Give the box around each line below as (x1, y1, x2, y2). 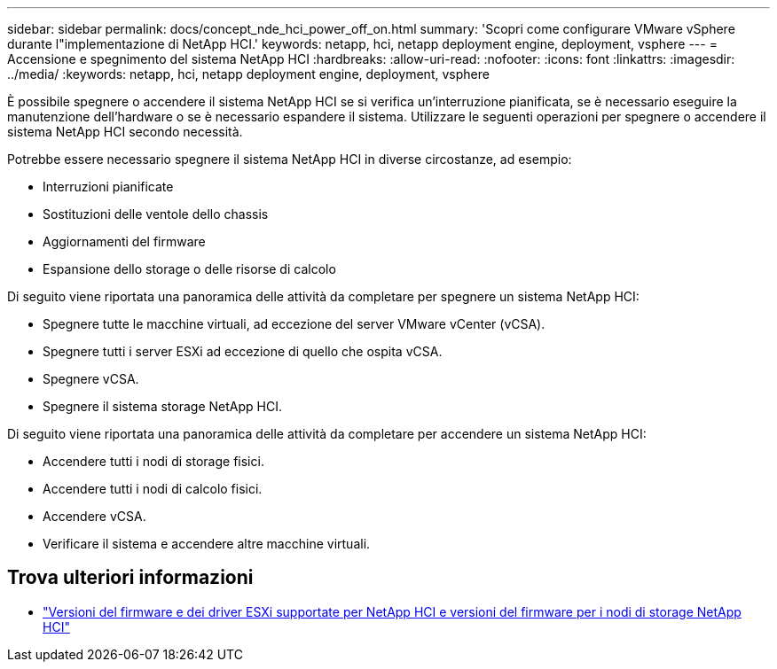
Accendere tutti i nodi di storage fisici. (43, 454, 264, 469)
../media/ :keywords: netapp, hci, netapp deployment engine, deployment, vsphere (7, 66, 490, 82)
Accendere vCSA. (43, 509, 146, 524)
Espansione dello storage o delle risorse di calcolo (43, 261, 336, 276)
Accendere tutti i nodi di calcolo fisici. (43, 481, 263, 496)
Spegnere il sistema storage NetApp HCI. (43, 399, 282, 414)
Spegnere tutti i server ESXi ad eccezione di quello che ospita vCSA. (43, 344, 443, 359)
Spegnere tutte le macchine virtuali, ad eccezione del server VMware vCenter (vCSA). (43, 316, 545, 331)
